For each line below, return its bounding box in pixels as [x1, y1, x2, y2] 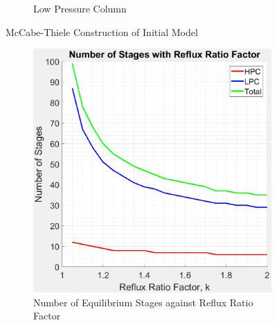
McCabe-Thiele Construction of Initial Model [6, 24, 198, 39]
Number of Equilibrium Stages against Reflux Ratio [33, 295, 253, 309]
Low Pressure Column [33, 1, 127, 15]
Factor [33, 308, 61, 323]
